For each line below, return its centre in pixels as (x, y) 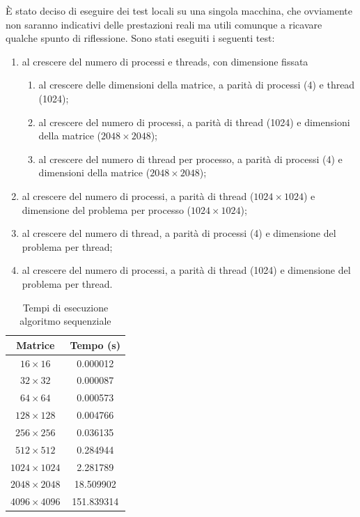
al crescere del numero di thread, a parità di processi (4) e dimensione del (179, 233)
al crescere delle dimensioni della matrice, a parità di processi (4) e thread (197, 85)
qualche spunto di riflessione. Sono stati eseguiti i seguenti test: (140, 38)
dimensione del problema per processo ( (107, 209)
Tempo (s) (95, 345)
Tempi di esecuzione (65, 307)
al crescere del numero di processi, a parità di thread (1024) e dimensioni (194, 122)
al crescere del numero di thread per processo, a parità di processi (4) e (190, 159)
